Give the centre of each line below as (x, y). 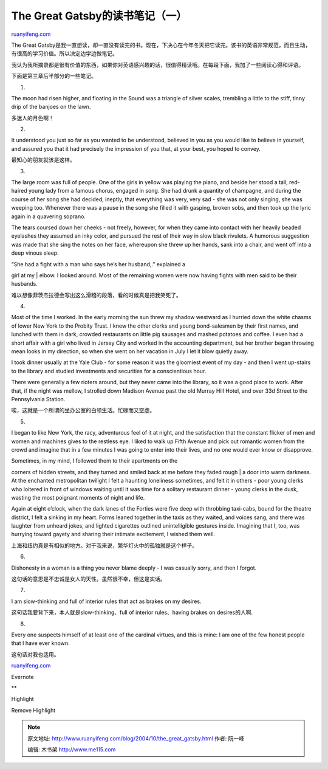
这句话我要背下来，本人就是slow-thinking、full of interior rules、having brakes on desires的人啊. (132, 612)
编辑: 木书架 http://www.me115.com (72, 749)
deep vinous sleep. (35, 253)
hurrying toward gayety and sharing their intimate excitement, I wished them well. (113, 534)
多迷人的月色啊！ (32, 118)
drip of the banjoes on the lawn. (51, 107)
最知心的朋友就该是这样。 (43, 160)
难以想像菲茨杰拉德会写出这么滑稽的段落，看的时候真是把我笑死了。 (96, 295)
